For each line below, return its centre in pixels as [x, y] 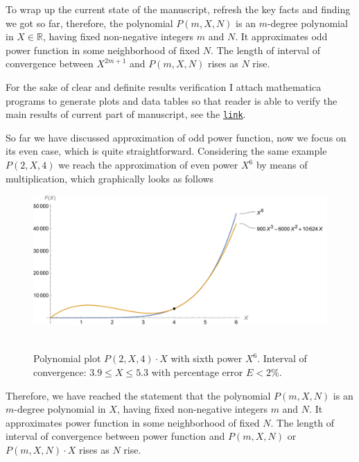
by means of [282, 164]
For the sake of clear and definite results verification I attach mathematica [164, 86]
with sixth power [207, 358]
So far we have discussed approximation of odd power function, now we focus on [176, 137]
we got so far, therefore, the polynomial [89, 23]
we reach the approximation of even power [148, 164]
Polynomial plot [67, 358]
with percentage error [197, 371]
